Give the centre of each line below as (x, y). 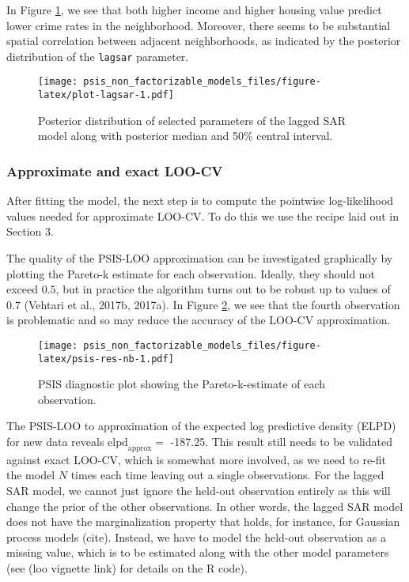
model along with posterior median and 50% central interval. (186, 136)
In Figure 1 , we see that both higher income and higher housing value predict (194, 9)
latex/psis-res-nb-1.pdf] (106, 359)
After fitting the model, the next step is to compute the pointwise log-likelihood (200, 200)
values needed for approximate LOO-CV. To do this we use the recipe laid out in (203, 215)
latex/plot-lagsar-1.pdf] (106, 95)
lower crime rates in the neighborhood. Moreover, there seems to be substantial (199, 25)
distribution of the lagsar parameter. (98, 56)
